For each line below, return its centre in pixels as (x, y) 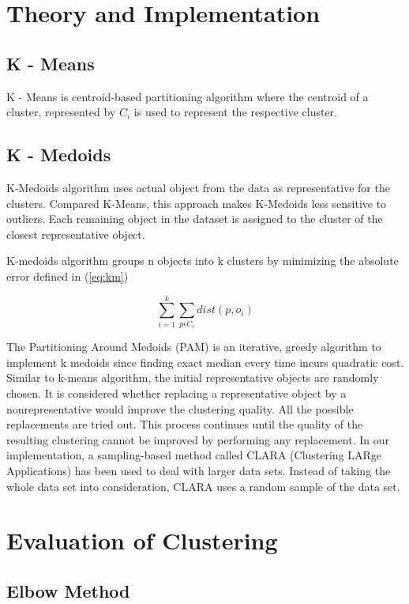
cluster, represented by (61, 112)
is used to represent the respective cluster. (235, 112)
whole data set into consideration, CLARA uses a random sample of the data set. (203, 486)
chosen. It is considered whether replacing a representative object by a (176, 393)
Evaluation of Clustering (142, 540)
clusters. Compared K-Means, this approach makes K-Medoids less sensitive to (197, 203)
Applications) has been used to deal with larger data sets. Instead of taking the (199, 471)
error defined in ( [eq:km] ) (68, 276)
